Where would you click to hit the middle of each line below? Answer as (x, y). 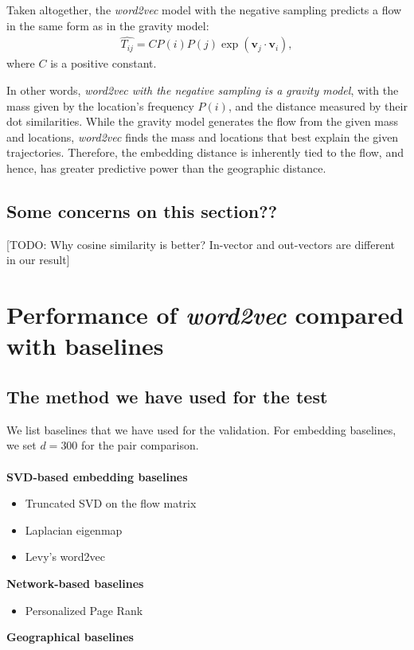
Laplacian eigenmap (74, 529)
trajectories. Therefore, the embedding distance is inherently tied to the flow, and (205, 152)
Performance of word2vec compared (205, 315)
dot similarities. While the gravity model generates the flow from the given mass (203, 121)
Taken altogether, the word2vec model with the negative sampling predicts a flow (204, 10)
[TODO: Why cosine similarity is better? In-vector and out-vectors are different (201, 244)
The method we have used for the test (167, 396)
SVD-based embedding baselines (97, 476)
